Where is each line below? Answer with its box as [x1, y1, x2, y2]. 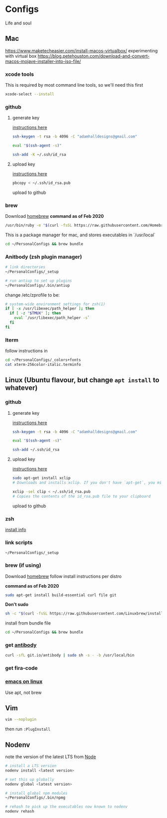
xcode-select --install [5, 92, 55, 97]
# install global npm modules [5, 791, 68, 796]
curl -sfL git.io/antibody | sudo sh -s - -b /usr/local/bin [5, 653, 135, 658]
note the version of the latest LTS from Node [5, 754, 96, 760]
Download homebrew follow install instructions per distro [5, 573, 122, 579]
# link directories [5, 265, 46, 270]
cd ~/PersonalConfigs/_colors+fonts [5, 357, 81, 362]
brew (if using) [5, 562, 41, 569]
